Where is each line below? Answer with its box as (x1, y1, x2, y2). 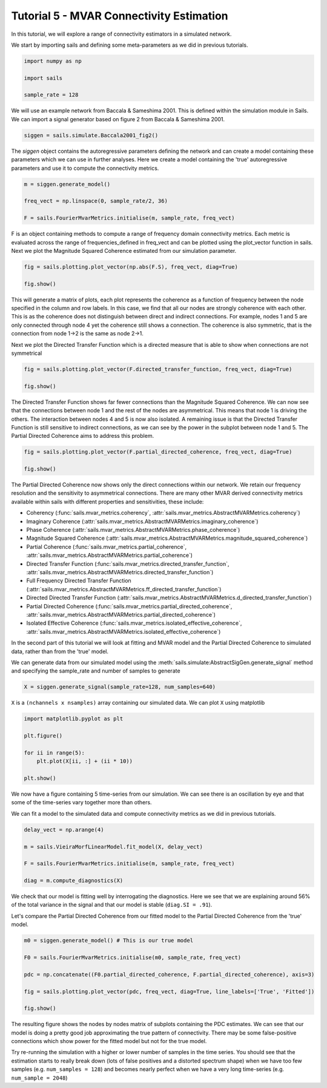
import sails (24, 75, 63, 81)
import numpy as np (24, 58, 82, 64)
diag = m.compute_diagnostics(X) (24, 877, 124, 884)
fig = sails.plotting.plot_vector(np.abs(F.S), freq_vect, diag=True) (24, 263, 239, 270)
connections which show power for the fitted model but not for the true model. (11, 1038, 207, 1045)
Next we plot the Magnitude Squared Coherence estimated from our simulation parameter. (11, 247, 237, 254)
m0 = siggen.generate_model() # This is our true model (24, 937, 194, 944)
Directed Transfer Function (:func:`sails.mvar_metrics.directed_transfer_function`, (26, 560, 230, 567)
